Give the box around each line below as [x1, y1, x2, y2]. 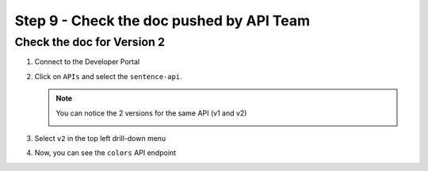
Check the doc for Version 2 [14, 35, 166, 49]
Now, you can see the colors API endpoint [34, 148, 177, 158]
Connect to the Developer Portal [34, 57, 140, 66]
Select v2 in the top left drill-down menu [34, 133, 166, 142]
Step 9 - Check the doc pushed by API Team [14, 12, 311, 29]
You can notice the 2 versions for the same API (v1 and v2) [55, 108, 247, 118]
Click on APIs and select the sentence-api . [34, 71, 182, 81]
